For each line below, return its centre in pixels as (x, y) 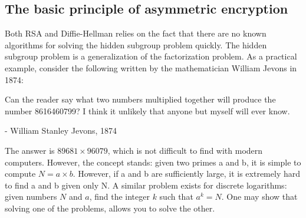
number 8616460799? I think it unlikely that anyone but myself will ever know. (147, 110)
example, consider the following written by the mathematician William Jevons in (151, 67)
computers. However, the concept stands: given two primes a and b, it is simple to (153, 162)
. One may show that (259, 196)
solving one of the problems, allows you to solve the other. (110, 208)
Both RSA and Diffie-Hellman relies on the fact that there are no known (136, 33)
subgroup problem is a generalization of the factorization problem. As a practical (151, 56)
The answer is (30, 150)
